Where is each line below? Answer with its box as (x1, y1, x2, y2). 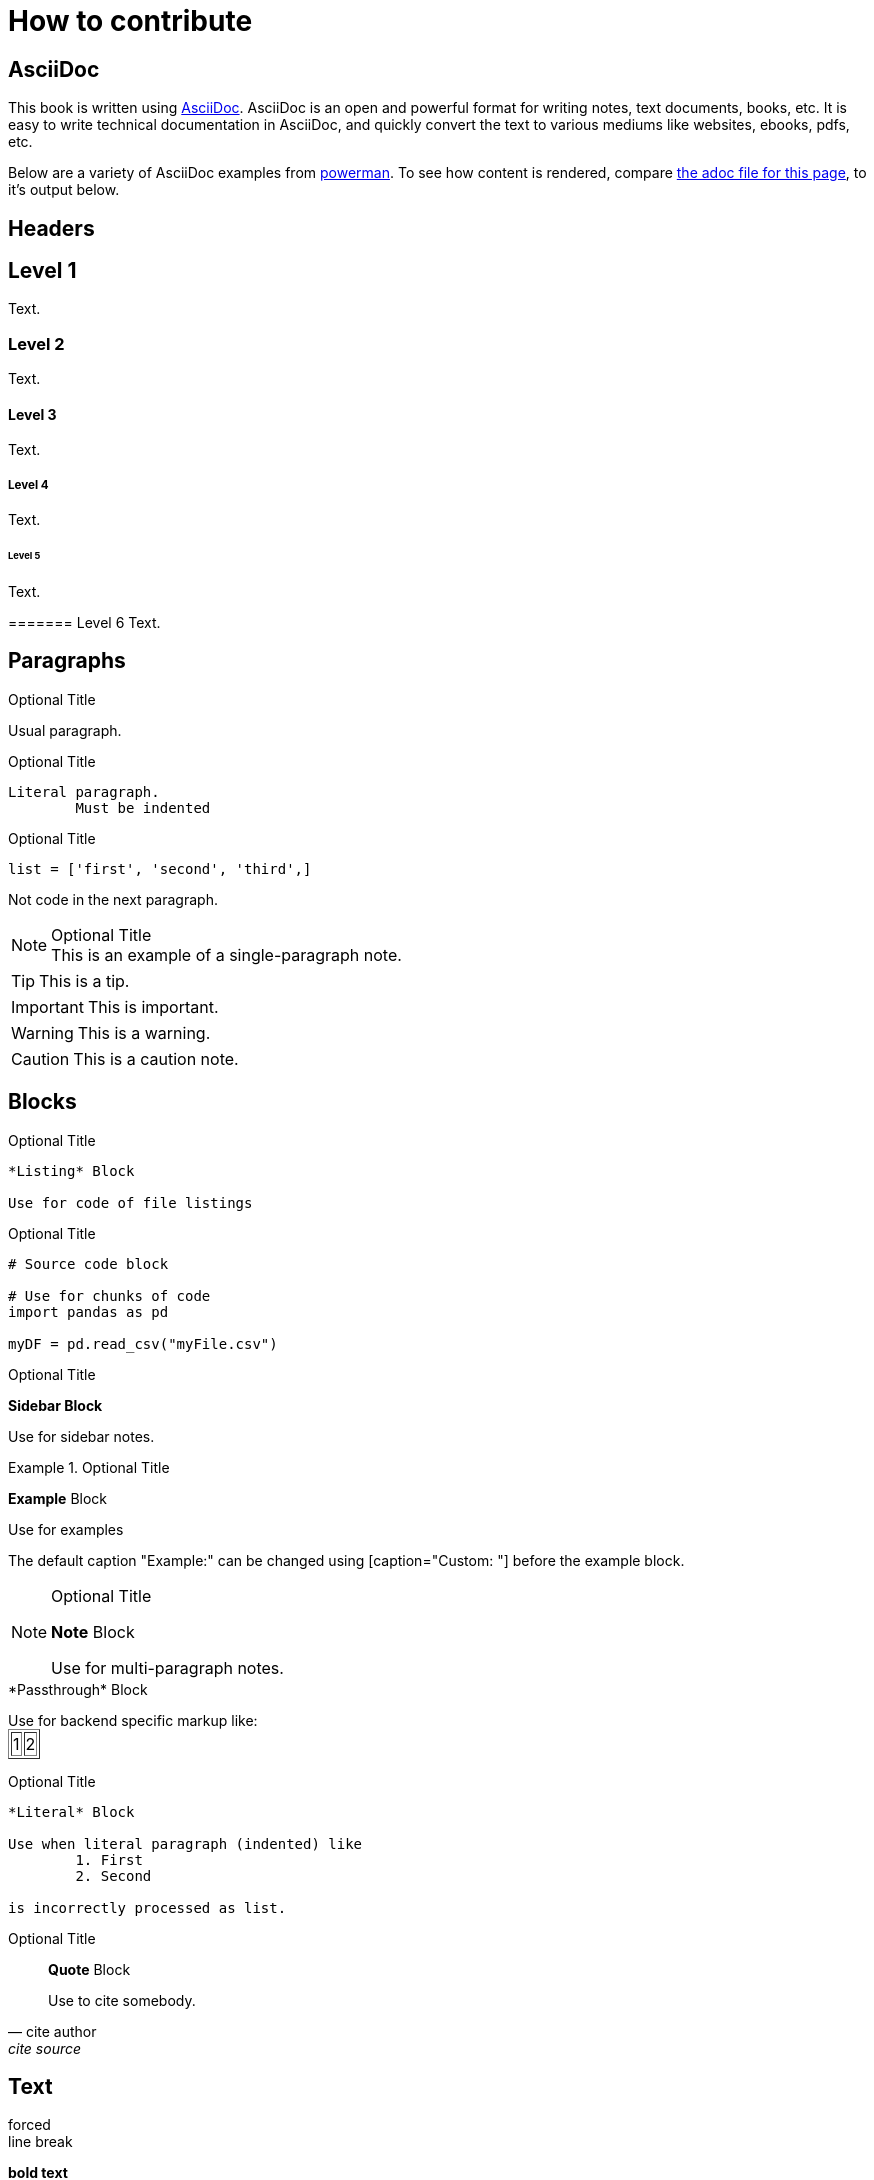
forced (8, 2116, 51, 2134)
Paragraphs (8, 648, 126, 674)
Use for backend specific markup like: (8, 1711, 258, 1729)
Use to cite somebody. (48, 1991, 196, 2009)
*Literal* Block (8, 1803, 135, 1820)
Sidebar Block (8, 1396, 103, 1414)
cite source (8, 2039, 82, 2057)
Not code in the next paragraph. (8, 890, 218, 908)
